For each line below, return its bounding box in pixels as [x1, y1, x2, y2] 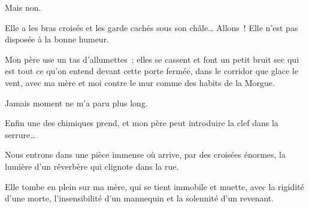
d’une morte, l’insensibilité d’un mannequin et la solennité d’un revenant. [5, 192, 274, 204]
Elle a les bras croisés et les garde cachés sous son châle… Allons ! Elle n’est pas [5, 21, 298, 33]
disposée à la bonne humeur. [5, 33, 110, 45]
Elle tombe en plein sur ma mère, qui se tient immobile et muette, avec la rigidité [5, 180, 304, 192]
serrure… [5, 128, 36, 140]
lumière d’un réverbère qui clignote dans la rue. [5, 160, 179, 172]
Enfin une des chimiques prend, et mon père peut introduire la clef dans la [5, 117, 278, 129]
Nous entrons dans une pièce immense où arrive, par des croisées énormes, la [5, 148, 286, 161]
